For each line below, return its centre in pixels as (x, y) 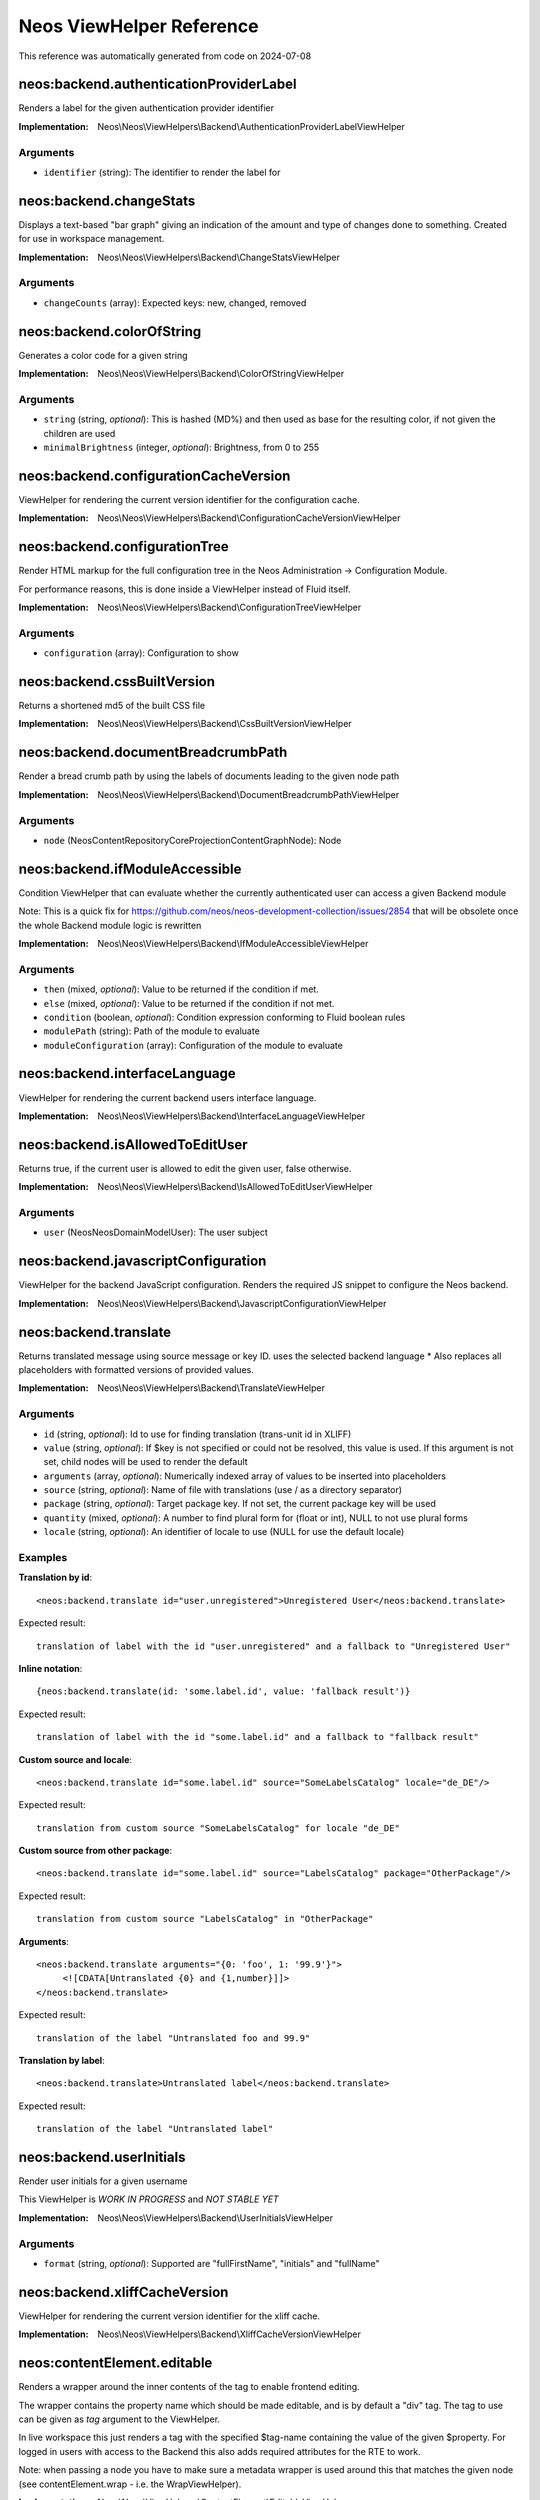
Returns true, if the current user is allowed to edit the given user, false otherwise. (185, 1168)
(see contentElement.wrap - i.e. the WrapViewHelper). (130, 2484)
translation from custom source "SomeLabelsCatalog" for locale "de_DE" (218, 1828)
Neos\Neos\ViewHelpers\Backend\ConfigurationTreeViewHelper (229, 607)
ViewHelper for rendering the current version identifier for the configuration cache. (189, 499)
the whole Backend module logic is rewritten (110, 925)
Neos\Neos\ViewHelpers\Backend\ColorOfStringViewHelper (221, 374)
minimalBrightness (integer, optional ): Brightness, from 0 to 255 (181, 447)
